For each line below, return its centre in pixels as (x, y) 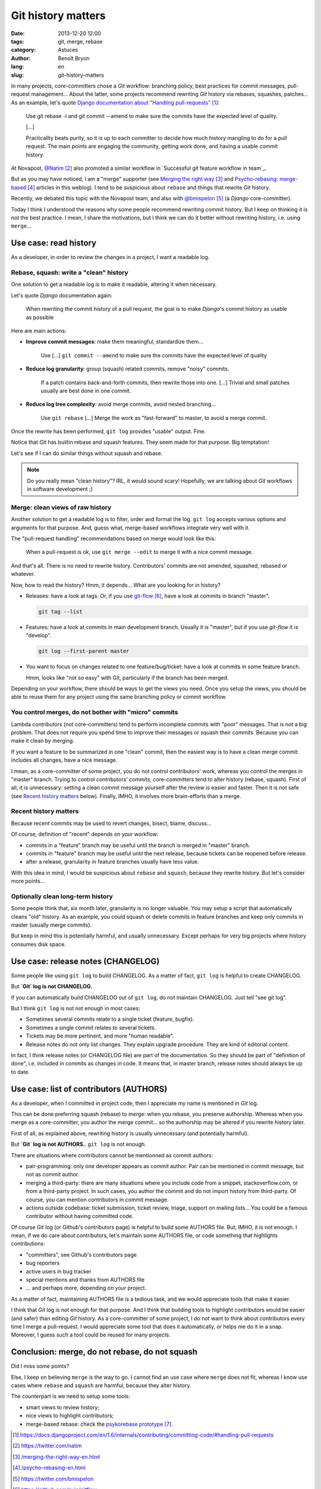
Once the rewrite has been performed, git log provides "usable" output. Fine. (108, 431)
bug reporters (43, 1263)
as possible (40, 317)
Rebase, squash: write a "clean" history (70, 273)
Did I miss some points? (40, 1366)
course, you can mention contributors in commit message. (97, 1200)
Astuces (68, 50)
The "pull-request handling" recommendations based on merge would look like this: (114, 538)
